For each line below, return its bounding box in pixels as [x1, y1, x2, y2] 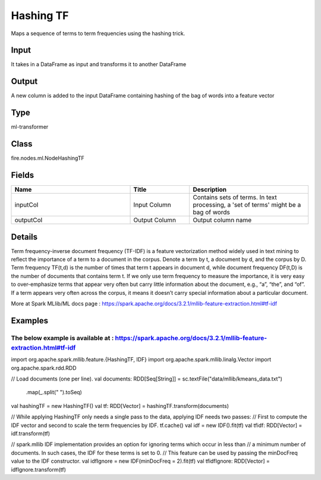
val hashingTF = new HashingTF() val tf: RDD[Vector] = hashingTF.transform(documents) [11, 402, 229, 409]
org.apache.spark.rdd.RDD [11, 364, 77, 372]
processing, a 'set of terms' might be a [193, 201, 301, 209]
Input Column [133, 201, 172, 209]
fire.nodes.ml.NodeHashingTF [11, 155, 84, 162]
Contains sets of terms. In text [193, 194, 278, 202]
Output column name [193, 216, 252, 225]
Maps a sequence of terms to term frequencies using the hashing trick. [11, 30, 185, 37]
